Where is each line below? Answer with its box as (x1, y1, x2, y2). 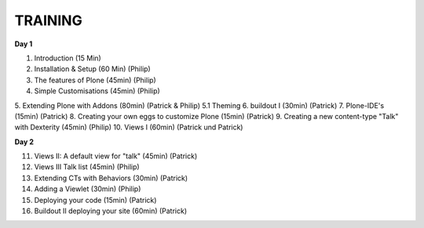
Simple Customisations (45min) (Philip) (34, 86, 160, 96)
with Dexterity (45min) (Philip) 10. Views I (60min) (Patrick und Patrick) (14, 122, 243, 132)
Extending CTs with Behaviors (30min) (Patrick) (34, 173, 188, 183)
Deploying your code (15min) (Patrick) (34, 195, 157, 204)
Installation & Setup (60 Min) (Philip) (34, 64, 151, 74)
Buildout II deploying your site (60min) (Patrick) (34, 206, 188, 215)
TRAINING (14, 12, 82, 29)
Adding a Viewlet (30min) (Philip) (34, 184, 141, 194)
